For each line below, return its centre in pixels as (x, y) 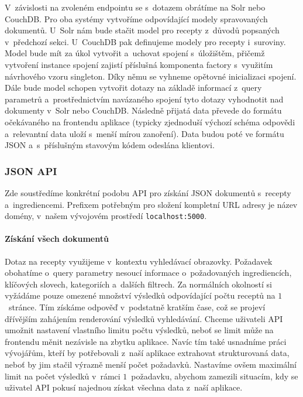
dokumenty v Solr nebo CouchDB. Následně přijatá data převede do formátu (143, 110)
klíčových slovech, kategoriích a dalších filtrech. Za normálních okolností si (138, 284)
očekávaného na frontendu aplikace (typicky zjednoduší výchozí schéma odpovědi (150, 122)
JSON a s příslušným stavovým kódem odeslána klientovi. (110, 145)
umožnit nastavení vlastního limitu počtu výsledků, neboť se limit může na (139, 330)
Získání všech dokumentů (57, 239)
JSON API (31, 171)
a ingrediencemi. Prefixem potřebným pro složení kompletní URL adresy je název (151, 204)
